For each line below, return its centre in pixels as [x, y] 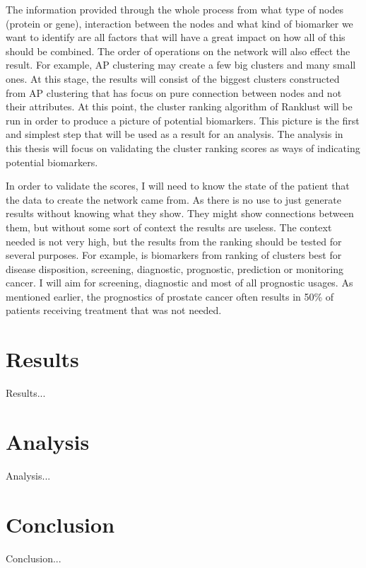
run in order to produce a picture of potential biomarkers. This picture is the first [183, 120]
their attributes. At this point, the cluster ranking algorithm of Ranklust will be [179, 106]
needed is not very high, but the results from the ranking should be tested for [174, 241]
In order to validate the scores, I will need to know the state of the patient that [178, 186]
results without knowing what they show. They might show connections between [180, 213]
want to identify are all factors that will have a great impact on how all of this [176, 37]
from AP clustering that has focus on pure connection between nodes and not [174, 92]
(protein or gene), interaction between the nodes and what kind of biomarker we [179, 23]
